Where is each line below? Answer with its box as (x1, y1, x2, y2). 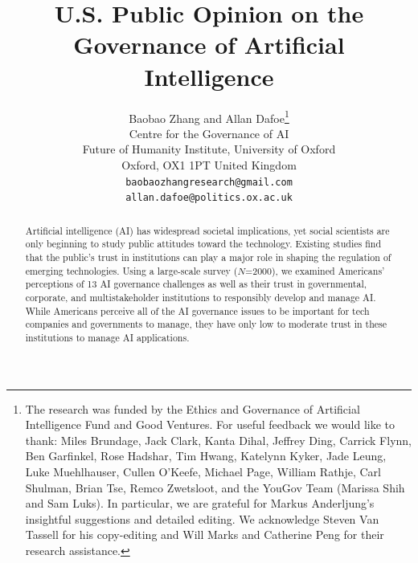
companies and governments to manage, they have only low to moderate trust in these (25, 317, 387, 331)
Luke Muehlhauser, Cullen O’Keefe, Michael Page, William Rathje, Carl (25, 463, 381, 479)
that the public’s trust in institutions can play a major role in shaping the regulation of (25, 250, 391, 263)
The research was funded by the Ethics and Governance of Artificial (25, 400, 360, 417)
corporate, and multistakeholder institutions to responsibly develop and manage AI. (25, 290, 376, 304)
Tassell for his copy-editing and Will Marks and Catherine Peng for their (25, 526, 384, 543)
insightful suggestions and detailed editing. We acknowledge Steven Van (25, 510, 379, 527)
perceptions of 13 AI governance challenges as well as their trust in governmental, (25, 277, 367, 291)
